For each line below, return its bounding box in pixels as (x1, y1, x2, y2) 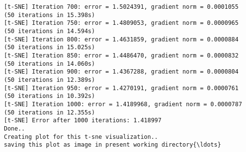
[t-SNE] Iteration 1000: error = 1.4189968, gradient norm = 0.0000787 (4, 100, 242, 108)
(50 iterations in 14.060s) (4, 60, 95, 67)
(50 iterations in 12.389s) (4, 76, 95, 83)
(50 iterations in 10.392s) (4, 93, 95, 100)
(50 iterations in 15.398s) (4, 11, 95, 19)
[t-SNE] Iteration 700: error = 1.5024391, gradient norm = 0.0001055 (4, 3, 239, 10)
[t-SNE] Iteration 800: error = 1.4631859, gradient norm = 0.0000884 (4, 36, 239, 43)
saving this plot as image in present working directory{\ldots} (4, 141, 221, 149)
